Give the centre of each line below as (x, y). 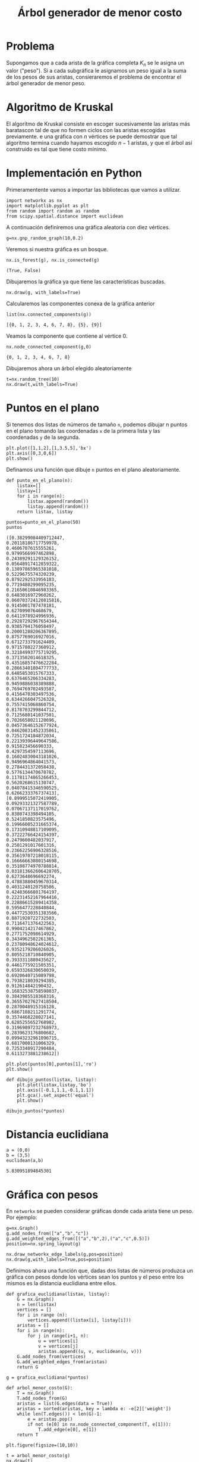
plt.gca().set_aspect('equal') (56, 1095)
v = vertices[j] (58, 1346)
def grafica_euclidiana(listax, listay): (58, 1294)
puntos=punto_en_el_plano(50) (44, 522)
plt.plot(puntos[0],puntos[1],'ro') (51, 1064)
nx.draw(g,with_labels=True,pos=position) (59, 1260)
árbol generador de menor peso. (46, 83)
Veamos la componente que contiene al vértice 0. (67, 336)
